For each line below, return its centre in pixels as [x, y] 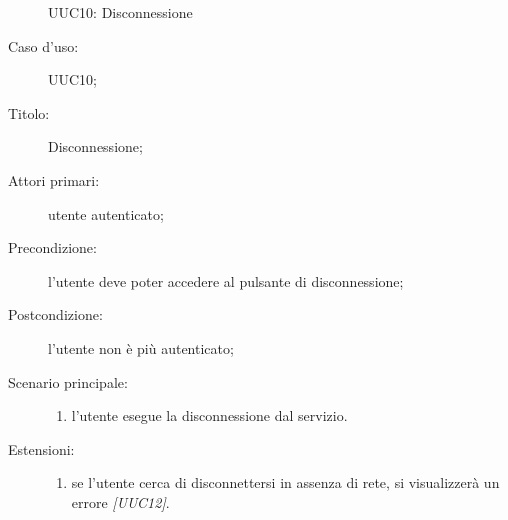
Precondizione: [52, 247]
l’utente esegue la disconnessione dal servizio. [209, 415]
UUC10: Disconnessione [120, 12]
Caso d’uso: [43, 45]
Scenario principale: [68, 381]
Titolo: [29, 112]
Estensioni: [41, 448]
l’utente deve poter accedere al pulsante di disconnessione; [226, 280]
